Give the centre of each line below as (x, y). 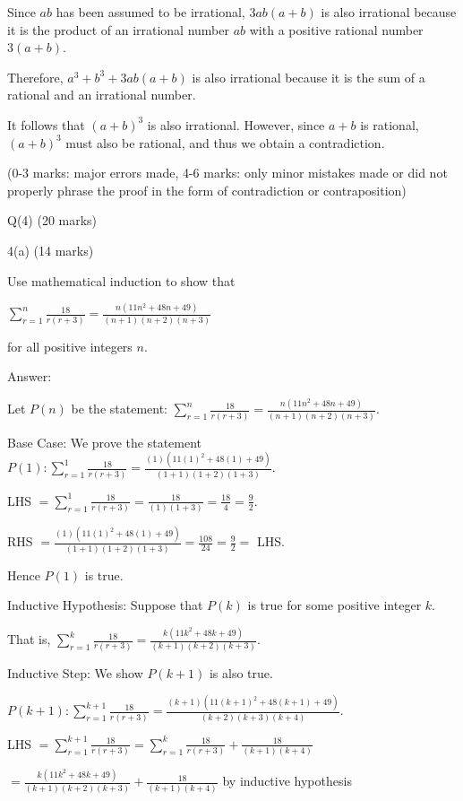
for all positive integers (70, 346)
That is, (29, 639)
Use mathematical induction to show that (121, 280)
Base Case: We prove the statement (105, 442)
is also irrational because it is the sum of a (309, 77)
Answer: (30, 376)
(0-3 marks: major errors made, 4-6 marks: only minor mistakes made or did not (227, 173)
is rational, (390, 124)
